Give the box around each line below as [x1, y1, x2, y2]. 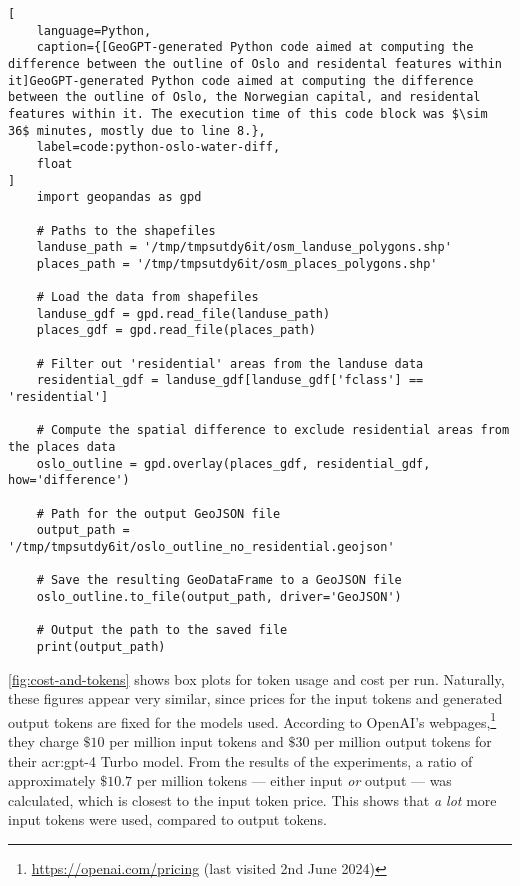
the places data [8, 440, 116, 455]
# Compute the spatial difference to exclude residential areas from [36, 423, 510, 438]
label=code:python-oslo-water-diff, [36, 140, 281, 155]
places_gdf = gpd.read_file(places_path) [36, 323, 316, 338]
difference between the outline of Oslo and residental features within [8, 56, 502, 71]
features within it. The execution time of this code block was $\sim [8, 106, 488, 121]
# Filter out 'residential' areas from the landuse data [36, 356, 424, 371]
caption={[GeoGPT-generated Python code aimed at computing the [36, 40, 474, 55]
